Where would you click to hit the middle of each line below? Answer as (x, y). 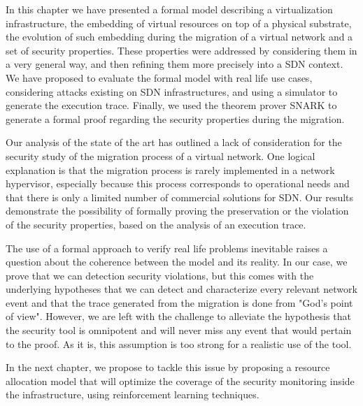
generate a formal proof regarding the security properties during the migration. (175, 118)
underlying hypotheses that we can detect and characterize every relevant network (181, 289)
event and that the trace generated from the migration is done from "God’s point (179, 302)
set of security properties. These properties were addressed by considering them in (181, 50)
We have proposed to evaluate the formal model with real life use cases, (159, 77)
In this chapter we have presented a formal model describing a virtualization (169, 9)
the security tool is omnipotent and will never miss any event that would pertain (179, 330)
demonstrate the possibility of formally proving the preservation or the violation (177, 211)
